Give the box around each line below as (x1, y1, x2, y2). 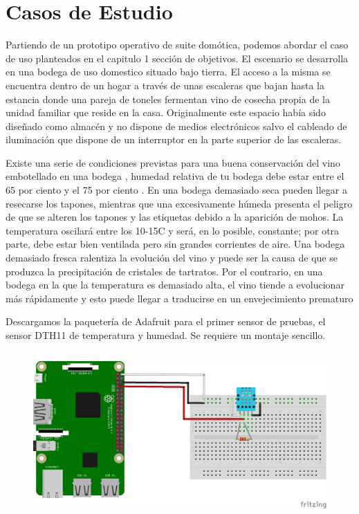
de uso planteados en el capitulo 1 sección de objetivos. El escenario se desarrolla (6, 51, 349, 65)
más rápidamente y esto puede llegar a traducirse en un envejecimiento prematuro (6, 291, 353, 305)
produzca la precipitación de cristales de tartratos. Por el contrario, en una (6, 264, 323, 278)
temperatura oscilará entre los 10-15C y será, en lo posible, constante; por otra (6, 223, 340, 237)
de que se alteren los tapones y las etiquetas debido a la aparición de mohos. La (6, 210, 344, 224)
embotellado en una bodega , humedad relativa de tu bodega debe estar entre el (6, 169, 344, 183)
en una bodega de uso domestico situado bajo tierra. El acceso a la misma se (6, 64, 331, 79)
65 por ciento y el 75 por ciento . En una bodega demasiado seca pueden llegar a (6, 183, 347, 197)
